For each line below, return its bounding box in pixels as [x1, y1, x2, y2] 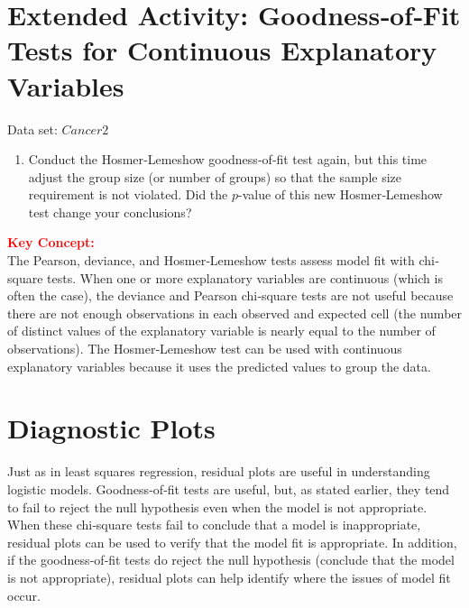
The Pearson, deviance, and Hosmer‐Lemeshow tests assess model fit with [7, 251, 415, 270]
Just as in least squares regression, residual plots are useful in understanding [7, 462, 430, 481]
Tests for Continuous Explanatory [7, 32, 437, 69]
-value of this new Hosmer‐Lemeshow [237, 185, 443, 204]
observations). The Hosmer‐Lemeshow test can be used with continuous [7, 339, 402, 358]
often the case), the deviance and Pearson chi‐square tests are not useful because [7, 286, 454, 305]
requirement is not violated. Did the [28, 185, 228, 204]
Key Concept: [7, 233, 95, 252]
